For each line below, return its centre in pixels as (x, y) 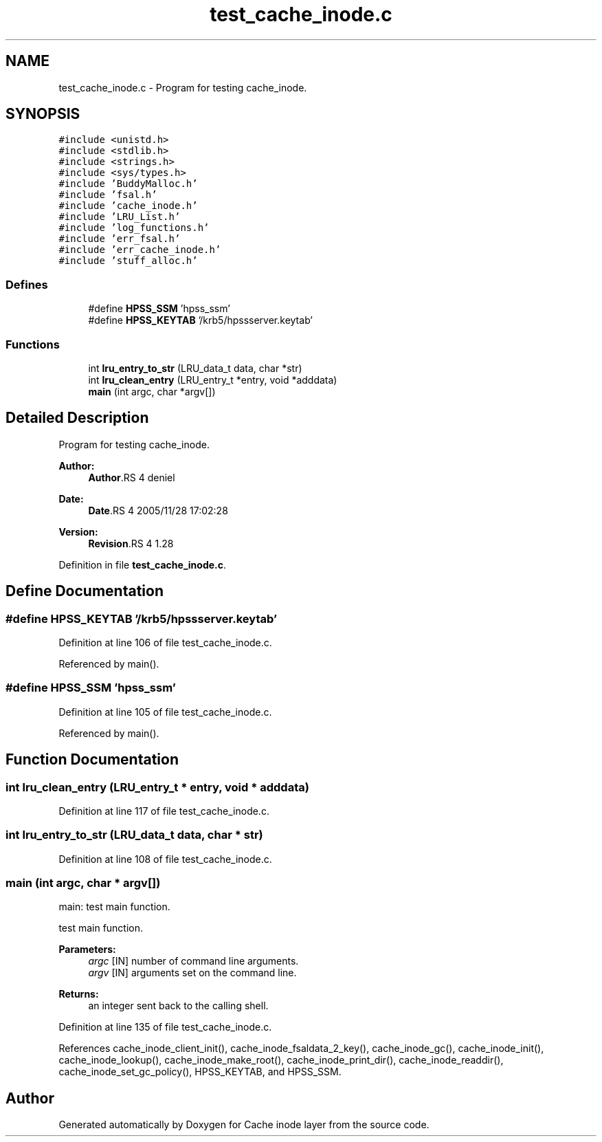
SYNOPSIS (43, 114)
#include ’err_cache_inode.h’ (140, 250)
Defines (27, 284)
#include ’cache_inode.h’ (128, 206)
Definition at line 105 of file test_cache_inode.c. (165, 712)
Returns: (79, 994)
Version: (78, 531)
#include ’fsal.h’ (108, 195)
